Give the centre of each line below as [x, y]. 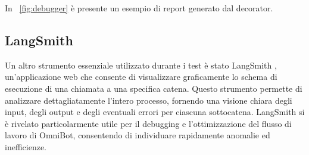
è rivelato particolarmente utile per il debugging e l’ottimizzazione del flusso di [148, 123]
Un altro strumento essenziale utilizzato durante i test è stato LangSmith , [141, 65]
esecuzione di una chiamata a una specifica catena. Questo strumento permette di [154, 88]
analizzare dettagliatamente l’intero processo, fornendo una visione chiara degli [149, 100]
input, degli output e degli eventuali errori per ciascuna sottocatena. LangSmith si [155, 112]
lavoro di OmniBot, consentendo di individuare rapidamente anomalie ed [138, 135]
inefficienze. [26, 146]
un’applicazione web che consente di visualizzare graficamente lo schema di [141, 77]
